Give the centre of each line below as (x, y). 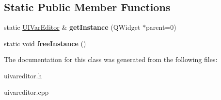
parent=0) (161, 27)
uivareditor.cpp (26, 92)
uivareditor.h (23, 75)
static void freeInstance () (45, 43)
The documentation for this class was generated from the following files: (111, 59)
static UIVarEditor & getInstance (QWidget (72, 27)
